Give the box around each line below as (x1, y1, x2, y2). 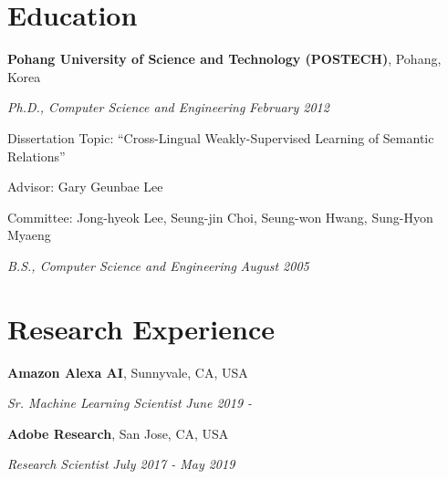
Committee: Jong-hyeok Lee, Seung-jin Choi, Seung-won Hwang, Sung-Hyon (7, 207, 433, 226)
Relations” (7, 146, 66, 165)
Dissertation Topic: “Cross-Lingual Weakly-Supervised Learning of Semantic (7, 128, 434, 147)
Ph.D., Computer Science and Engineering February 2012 (7, 98, 329, 117)
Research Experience (7, 309, 275, 347)
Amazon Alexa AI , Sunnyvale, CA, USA (7, 362, 248, 381)
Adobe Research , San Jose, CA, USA (7, 423, 229, 443)
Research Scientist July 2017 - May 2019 (7, 454, 235, 474)
